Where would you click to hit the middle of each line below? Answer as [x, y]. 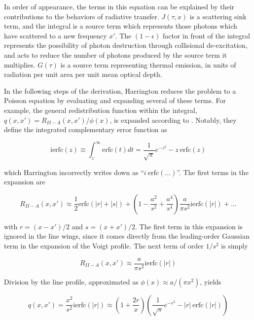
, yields [211, 281]
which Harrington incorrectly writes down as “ [74, 172]
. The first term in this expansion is [189, 226]
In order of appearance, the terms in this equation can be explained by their [119, 6]
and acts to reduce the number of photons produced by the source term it [115, 54]
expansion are [25, 182]
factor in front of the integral [206, 35]
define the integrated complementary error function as [86, 129]
